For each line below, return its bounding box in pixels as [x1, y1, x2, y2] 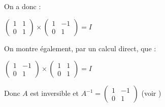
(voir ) [141, 88, 161, 98]
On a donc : [4, 1, 41, 11]
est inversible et [30, 88, 79, 98]
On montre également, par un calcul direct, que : [4, 43, 156, 53]
